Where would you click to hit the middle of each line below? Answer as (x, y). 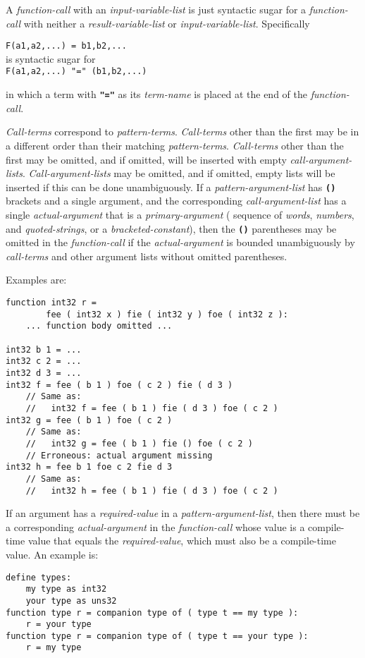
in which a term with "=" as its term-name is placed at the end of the (156, 94)
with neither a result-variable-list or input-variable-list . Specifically (167, 23)
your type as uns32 (71, 601)
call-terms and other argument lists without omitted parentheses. (147, 256)
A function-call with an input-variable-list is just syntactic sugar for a (156, 9)
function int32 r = (51, 303)
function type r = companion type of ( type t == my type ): (152, 613)
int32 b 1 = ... (44, 349)
